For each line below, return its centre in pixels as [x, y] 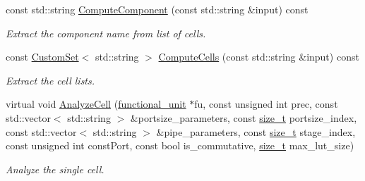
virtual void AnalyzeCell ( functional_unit [96, 104]
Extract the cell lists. [50, 80]
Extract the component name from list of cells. [106, 33]
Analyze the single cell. [55, 169]
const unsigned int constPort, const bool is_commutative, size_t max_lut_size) [180, 145]
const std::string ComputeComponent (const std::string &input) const [157, 9]
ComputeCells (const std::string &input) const [259, 57]
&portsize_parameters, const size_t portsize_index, [244, 117]
